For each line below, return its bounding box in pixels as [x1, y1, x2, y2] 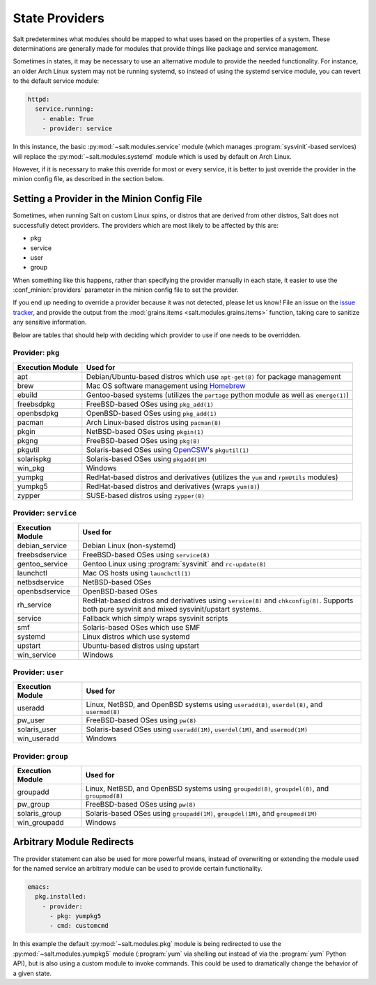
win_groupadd [17, 818, 64, 828]
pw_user [17, 715, 45, 725]
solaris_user [17, 724, 57, 734]
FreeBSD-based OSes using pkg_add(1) [86, 399, 214, 409]
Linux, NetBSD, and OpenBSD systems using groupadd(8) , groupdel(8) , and [85, 784, 329, 793]
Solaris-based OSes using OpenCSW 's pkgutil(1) [86, 444, 250, 454]
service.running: [35, 105, 94, 113]
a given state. [13, 969, 52, 977]
